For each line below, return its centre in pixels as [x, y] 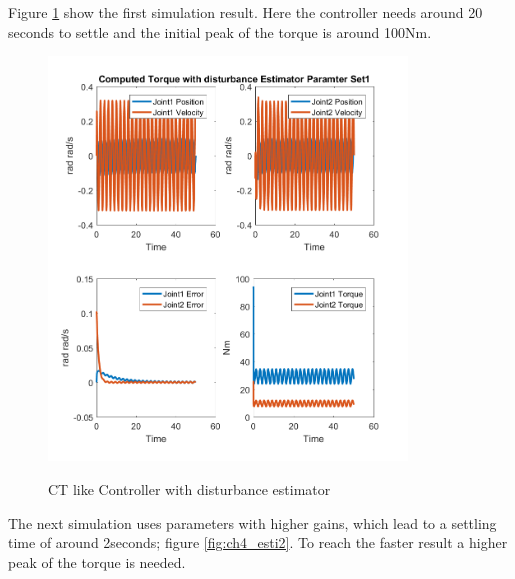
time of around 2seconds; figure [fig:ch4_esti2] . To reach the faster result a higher [258, 542]
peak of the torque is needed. [97, 561]
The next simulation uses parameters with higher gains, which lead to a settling [252, 522]
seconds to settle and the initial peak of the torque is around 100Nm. [220, 31]
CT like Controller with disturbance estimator [189, 489]
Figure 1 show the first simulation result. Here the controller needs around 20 [245, 12]
